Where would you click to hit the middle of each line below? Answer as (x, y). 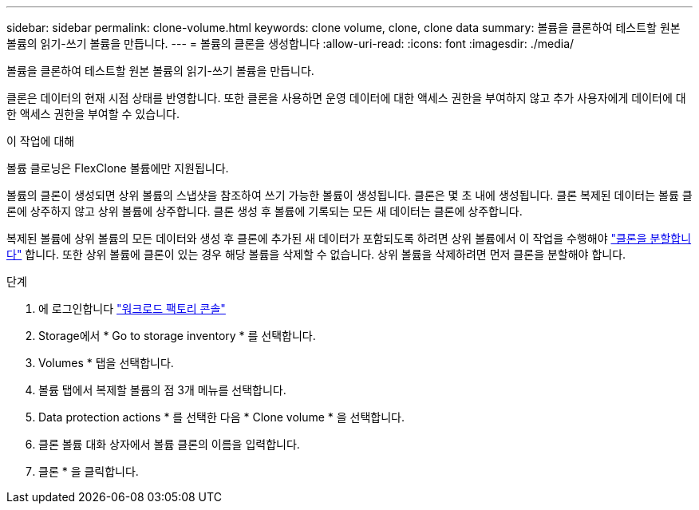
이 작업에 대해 (41, 141)
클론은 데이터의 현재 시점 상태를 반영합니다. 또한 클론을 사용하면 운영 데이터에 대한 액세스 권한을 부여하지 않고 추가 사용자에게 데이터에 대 (346, 98)
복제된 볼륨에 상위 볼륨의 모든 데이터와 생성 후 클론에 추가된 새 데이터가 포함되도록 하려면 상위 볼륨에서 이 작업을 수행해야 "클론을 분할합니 (349, 238)
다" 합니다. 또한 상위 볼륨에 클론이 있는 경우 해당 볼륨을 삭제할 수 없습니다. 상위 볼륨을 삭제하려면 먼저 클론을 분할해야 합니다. (316, 254)
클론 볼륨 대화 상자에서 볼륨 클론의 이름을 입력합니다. (169, 444)
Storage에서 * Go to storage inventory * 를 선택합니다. (177, 336)
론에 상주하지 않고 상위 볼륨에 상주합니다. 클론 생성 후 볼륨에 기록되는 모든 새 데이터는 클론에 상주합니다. (265, 211)
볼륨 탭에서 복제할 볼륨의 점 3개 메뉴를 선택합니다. (162, 390)
